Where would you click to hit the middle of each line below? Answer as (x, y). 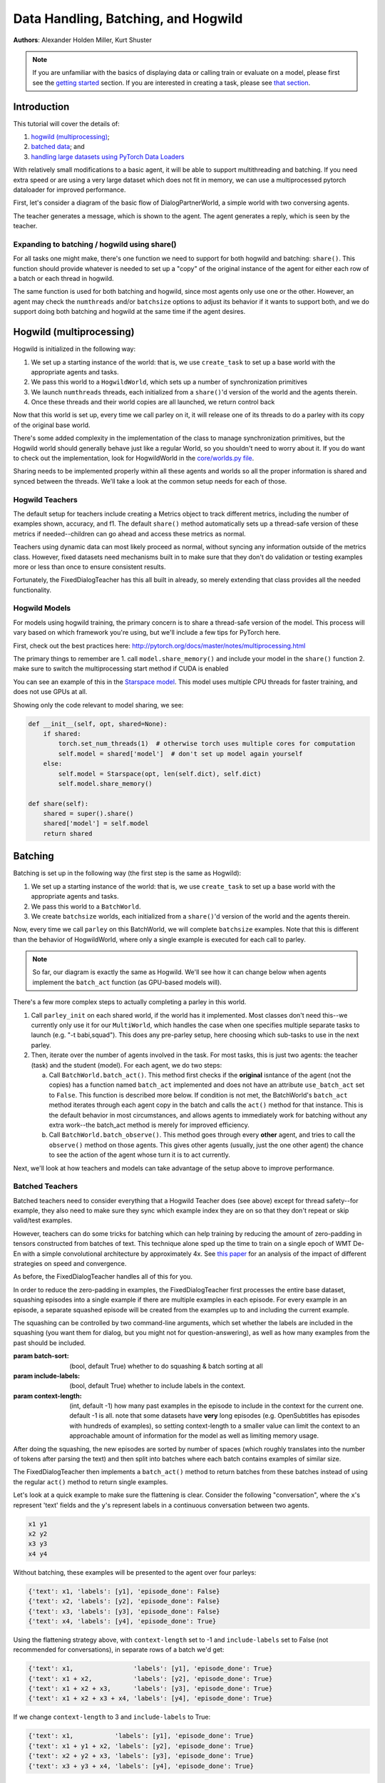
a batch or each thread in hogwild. (63, 279)
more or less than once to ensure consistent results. (89, 566)
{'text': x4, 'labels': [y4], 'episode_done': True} (122, 1621)
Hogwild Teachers (45, 499)
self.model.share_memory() (105, 783)
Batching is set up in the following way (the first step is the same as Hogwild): (127, 873)
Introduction (41, 107)
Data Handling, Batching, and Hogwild (128, 19)
